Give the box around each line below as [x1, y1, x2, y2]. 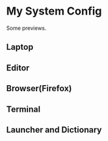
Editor [6, 63, 30, 73]
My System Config [6, 4, 102, 18]
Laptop [6, 42, 33, 52]
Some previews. [6, 24, 47, 32]
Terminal [6, 104, 41, 114]
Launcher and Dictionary [6, 125, 102, 135]
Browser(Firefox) [6, 83, 72, 94]
